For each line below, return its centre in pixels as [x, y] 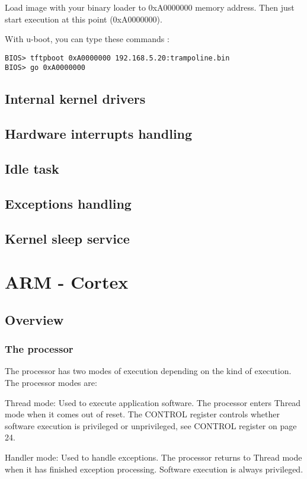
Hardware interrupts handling [99, 134]
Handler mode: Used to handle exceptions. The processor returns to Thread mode [153, 457]
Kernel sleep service [67, 238]
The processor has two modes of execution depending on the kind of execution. [148, 371]
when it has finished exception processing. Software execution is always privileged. [154, 469]
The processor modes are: [51, 382]
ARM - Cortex [67, 282]
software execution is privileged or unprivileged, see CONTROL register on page [151, 425]
